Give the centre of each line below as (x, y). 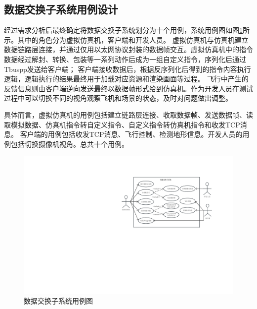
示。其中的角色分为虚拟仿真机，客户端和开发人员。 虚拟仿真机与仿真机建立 (126, 39)
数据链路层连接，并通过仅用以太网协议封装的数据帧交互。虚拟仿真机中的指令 (128, 49)
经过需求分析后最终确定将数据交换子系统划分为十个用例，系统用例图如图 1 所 (127, 30)
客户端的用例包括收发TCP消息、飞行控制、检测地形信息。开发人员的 (131, 134)
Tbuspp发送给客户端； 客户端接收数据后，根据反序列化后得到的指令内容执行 (128, 69)
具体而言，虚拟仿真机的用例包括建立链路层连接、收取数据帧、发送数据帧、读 (128, 114)
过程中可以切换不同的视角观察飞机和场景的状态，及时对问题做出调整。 (118, 98)
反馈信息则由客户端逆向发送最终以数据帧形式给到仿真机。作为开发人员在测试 (128, 88)
